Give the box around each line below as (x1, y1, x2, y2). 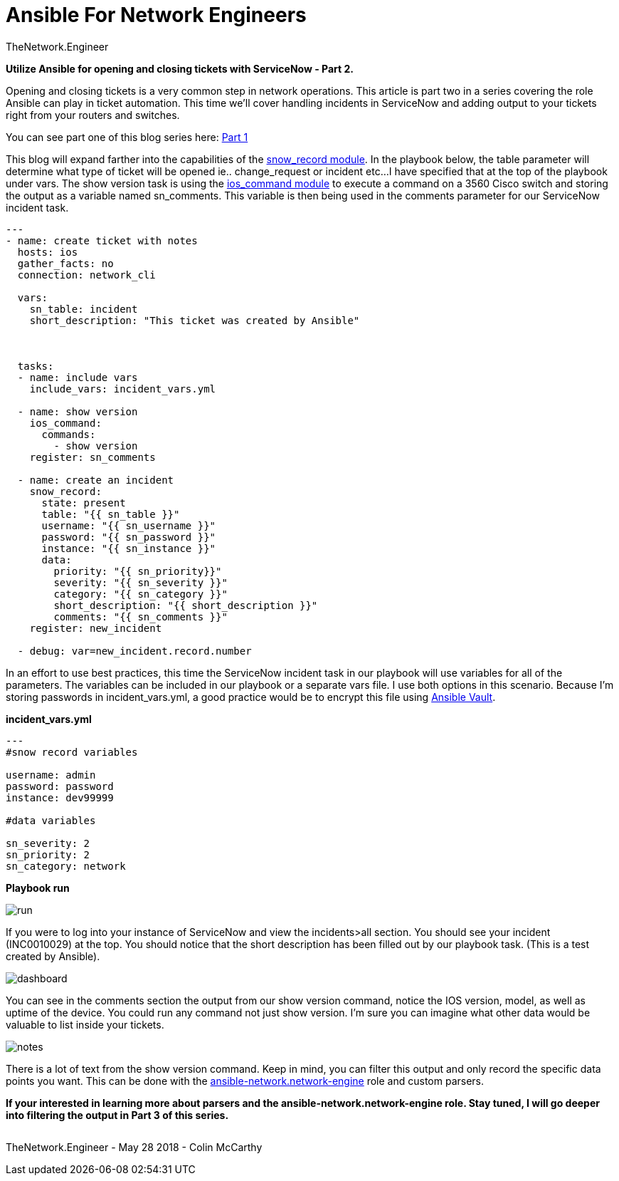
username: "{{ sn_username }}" (41, 519, 216, 531)
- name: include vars (17, 371, 138, 383)
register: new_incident (29, 622, 162, 634)
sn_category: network (6, 860, 126, 872)
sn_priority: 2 (6, 848, 90, 860)
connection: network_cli (17, 269, 156, 281)
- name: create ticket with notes (6, 234, 198, 246)
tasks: (17, 360, 54, 372)
